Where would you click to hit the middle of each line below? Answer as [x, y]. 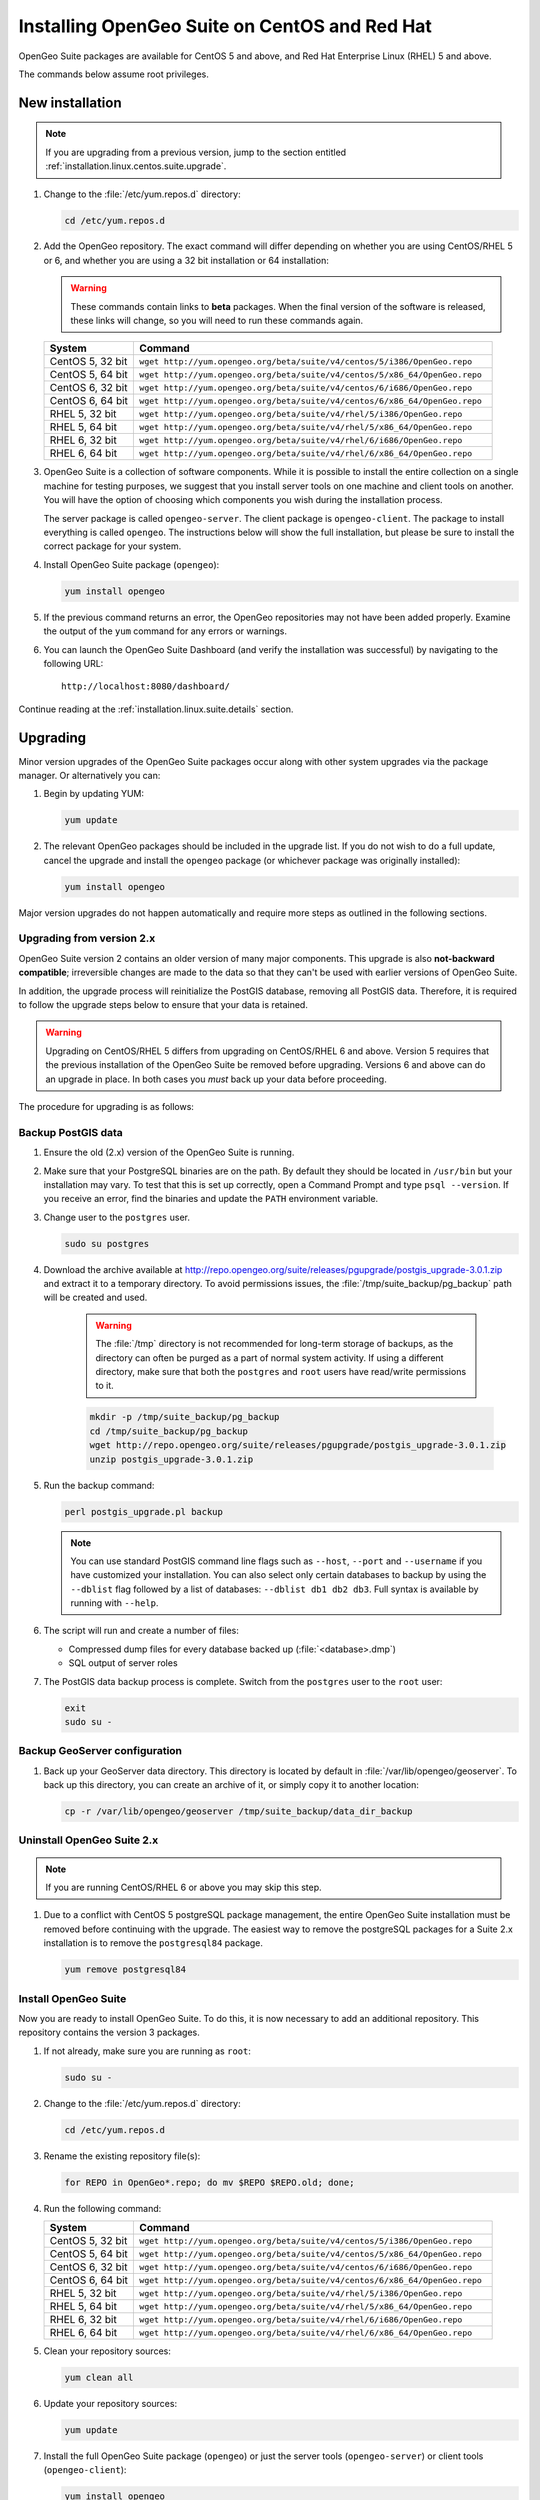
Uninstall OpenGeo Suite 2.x [88, 1840]
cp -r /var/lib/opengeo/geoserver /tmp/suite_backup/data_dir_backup [238, 1811]
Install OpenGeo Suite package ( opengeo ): [131, 564]
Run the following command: [102, 2208]
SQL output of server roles [123, 1663]
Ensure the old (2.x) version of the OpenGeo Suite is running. [169, 1152]
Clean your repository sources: [107, 2351]
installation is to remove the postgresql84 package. [153, 1943]
